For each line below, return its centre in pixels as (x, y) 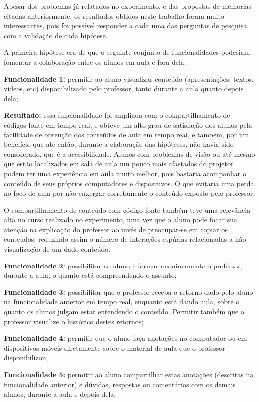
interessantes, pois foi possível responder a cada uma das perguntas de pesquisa (126, 26)
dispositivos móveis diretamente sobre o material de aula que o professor (115, 347)
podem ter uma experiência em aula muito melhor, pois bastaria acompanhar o (125, 173)
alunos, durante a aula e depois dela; (60, 394)
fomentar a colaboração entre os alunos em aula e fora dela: (95, 62)
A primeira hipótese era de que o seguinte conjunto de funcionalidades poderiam (127, 52)
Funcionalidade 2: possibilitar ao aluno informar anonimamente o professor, (123, 265)
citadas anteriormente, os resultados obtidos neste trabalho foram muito (114, 16)
